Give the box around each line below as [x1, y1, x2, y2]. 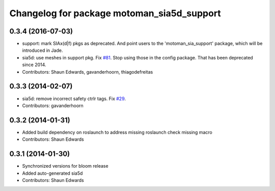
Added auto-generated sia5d [22, 170, 83, 176]
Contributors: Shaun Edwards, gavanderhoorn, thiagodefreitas [22, 69, 153, 75]
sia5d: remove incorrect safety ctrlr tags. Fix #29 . [22, 95, 126, 102]
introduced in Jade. [22, 47, 63, 53]
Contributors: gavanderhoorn [22, 102, 84, 109]
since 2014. [22, 61, 46, 68]
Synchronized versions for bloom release [22, 163, 109, 169]
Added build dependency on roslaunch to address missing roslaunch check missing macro [22, 129, 212, 135]
